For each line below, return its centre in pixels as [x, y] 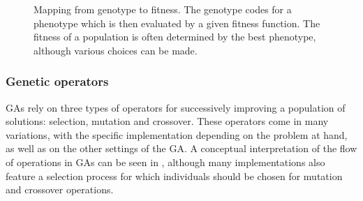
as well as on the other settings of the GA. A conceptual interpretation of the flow [181, 148]
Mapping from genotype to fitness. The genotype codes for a [163, 9]
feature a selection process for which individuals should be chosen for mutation [174, 176]
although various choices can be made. [116, 50]
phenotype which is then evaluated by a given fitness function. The [177, 23]
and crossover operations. [60, 189]
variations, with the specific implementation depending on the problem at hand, [177, 134]
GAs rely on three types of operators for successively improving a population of [176, 107]
